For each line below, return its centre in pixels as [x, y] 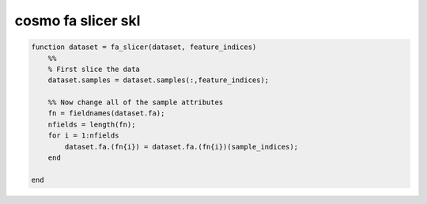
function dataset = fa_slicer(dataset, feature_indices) [144, 47]
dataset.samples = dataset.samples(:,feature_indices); [159, 80]
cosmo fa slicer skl [77, 21]
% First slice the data [94, 69]
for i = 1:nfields [83, 136]
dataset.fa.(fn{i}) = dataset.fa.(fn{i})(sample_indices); [181, 147]
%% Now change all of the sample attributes [136, 102]
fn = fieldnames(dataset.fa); [106, 113]
